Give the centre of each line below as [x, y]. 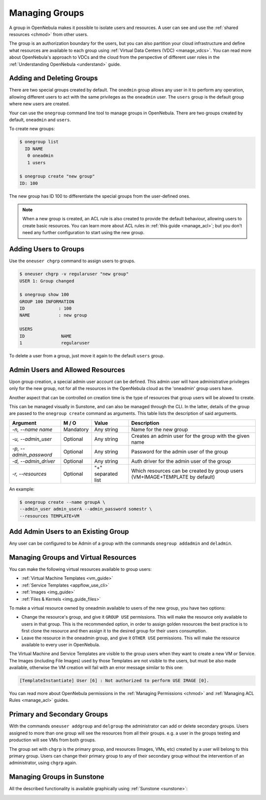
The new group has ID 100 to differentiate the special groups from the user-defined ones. [100, 196]
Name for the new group [160, 429]
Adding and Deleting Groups [53, 78]
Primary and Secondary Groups [59, 714]
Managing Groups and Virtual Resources [73, 557]
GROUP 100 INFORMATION [47, 301]
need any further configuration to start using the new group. [83, 233]
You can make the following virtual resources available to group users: [81, 569]
